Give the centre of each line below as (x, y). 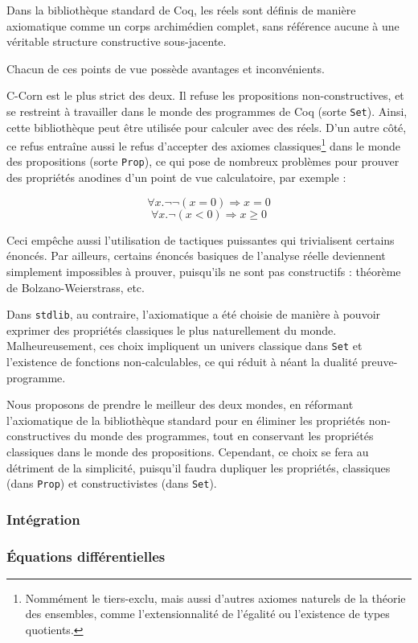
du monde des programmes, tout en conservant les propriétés (224, 436)
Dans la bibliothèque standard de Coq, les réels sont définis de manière (181, 10)
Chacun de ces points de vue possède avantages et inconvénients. (166, 68)
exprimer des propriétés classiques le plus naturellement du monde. (172, 330)
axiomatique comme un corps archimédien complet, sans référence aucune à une (203, 25)
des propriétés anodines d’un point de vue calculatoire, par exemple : (176, 177)
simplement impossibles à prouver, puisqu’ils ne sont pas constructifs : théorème (204, 271)
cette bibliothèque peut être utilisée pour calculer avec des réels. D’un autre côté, (207, 127)
